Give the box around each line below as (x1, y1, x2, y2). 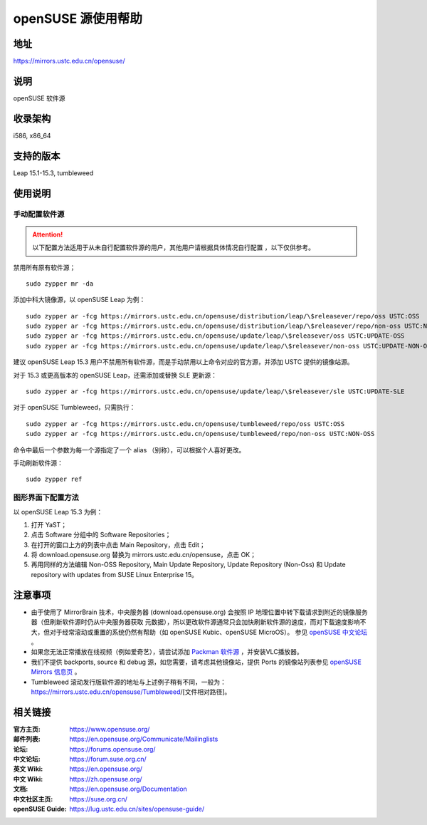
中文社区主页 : (13, 794, 53, 803)
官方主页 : (13, 725, 41, 733)
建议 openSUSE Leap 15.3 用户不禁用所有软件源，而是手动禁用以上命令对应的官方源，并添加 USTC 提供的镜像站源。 (13, 358, 354, 366)
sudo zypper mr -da (26, 279, 94, 288)
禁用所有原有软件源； (13, 263, 76, 271)
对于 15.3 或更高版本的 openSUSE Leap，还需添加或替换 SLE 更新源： (13, 370, 217, 379)
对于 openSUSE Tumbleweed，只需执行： (13, 403, 136, 412)
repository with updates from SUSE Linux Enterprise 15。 (31, 570, 199, 578)
